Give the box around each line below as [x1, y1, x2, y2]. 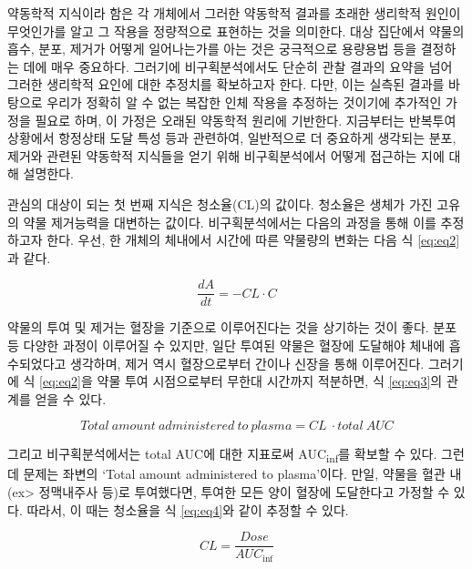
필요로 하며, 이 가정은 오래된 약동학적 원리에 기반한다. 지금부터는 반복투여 [35, 110, 457, 129]
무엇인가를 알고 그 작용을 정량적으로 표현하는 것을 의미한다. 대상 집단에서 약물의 [7, 21, 465, 40]
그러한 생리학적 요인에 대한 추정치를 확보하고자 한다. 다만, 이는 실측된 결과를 [7, 75, 445, 94]
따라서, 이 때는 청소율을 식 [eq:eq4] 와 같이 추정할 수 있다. [26, 500, 349, 519]
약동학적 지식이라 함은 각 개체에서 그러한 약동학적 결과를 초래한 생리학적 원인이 [7, 4, 461, 22]
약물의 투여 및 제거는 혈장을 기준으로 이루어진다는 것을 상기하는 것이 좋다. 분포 [7, 318, 457, 337]
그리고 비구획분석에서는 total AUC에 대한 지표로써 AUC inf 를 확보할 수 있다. [7, 444, 437, 466]
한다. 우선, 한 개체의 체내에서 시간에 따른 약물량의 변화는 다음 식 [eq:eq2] [46, 230, 460, 249]
